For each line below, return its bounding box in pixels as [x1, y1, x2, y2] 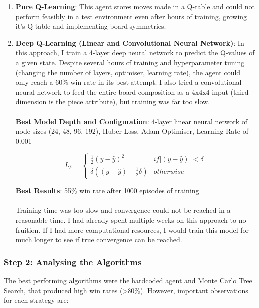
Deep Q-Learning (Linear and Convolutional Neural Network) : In [15, 37, 244, 48]
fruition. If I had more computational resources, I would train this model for [15, 224, 249, 235]
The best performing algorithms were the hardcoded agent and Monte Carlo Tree [4, 275, 252, 285]
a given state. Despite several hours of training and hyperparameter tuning [15, 57, 245, 67]
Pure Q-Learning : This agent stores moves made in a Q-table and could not [15, 1, 255, 11]
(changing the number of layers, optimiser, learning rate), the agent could [15, 67, 241, 77]
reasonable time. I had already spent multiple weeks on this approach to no [15, 215, 246, 225]
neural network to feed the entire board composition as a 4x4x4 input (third [15, 86, 249, 97]
